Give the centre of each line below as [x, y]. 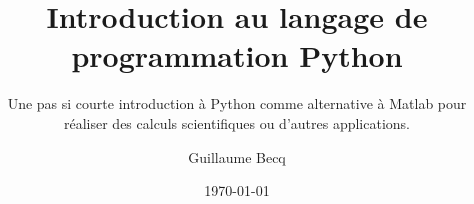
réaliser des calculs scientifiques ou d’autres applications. [237, 122]
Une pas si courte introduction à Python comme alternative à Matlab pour [237, 103]
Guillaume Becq [237, 156]
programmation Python [237, 55]
